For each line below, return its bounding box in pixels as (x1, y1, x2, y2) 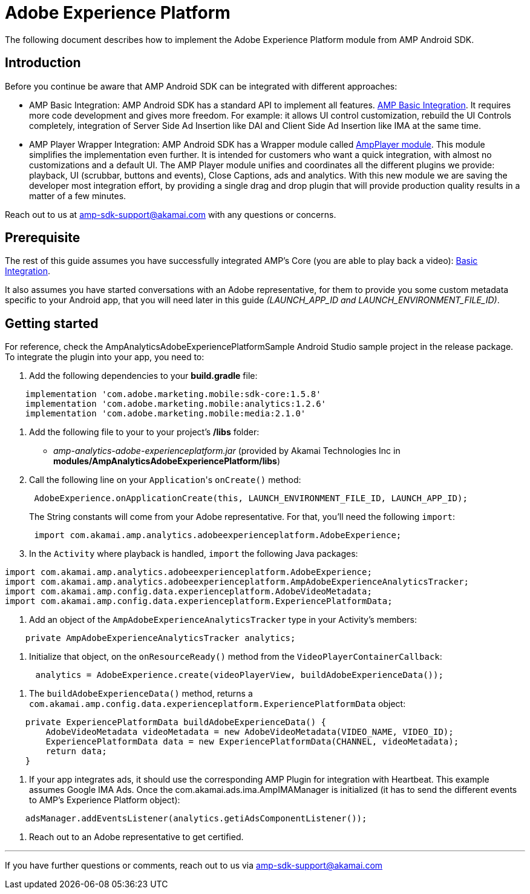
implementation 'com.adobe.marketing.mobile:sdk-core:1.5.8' (25, 389, 321, 399)
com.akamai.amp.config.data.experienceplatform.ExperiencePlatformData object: (29, 698, 406, 709)
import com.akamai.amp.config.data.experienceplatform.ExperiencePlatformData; (5, 596, 393, 606)
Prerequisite (5, 230, 80, 246)
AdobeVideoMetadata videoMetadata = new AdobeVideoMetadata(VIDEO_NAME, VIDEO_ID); (45, 727, 454, 737)
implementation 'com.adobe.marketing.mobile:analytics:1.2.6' (25, 399, 327, 409)
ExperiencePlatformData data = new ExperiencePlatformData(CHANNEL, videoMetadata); (45, 737, 459, 747)
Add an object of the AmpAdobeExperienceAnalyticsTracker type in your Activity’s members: (29, 614, 417, 625)
